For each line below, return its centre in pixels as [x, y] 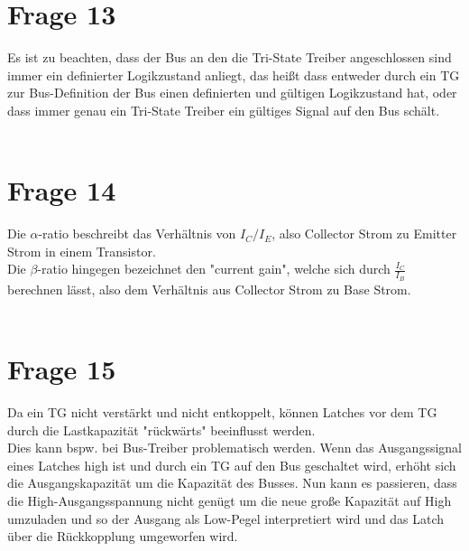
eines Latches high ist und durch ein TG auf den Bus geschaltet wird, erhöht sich [232, 465]
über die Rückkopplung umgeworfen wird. [123, 536]
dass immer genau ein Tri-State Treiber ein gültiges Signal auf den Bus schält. [224, 110]
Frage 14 [62, 190]
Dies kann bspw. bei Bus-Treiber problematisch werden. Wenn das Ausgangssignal [234, 448]
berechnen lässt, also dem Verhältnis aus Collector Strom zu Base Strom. [209, 289]
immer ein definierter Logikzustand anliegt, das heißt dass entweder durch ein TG [234, 75]
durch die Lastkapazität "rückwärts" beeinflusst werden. [161, 430]
